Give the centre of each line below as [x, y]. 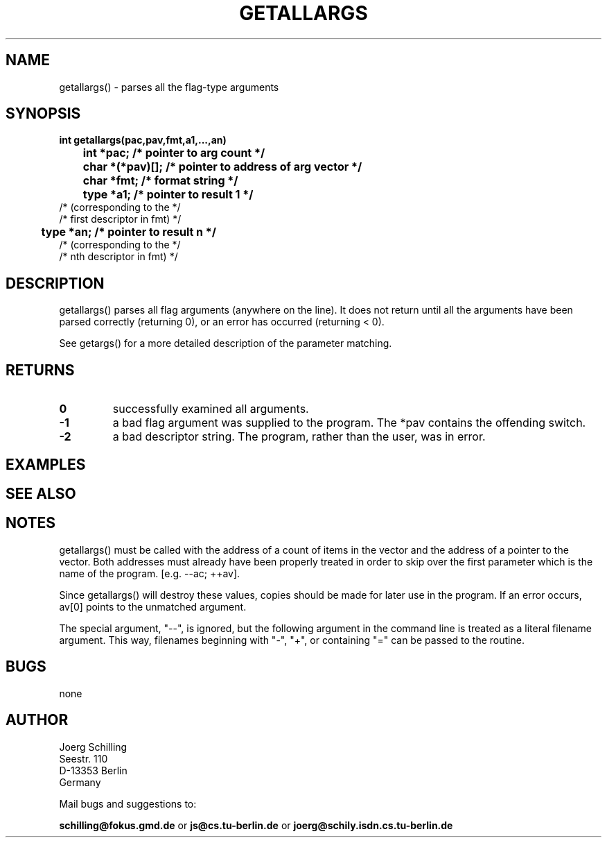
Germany [80, 782]
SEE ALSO [41, 493]
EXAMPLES [46, 464]
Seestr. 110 [83, 758]
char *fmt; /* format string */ [160, 181]
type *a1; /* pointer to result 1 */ [168, 195]
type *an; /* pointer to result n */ [129, 232]
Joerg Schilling [93, 747]
